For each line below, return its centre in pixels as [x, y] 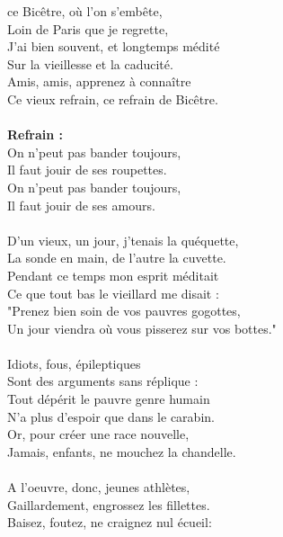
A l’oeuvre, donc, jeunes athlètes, [99, 487]
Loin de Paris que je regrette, [88, 28]
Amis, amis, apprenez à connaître [99, 81]
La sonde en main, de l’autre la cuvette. [117, 258]
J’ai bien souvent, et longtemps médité [114, 46]
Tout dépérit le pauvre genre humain [109, 399]
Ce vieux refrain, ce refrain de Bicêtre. [113, 98]
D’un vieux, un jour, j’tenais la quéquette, [123, 240]
